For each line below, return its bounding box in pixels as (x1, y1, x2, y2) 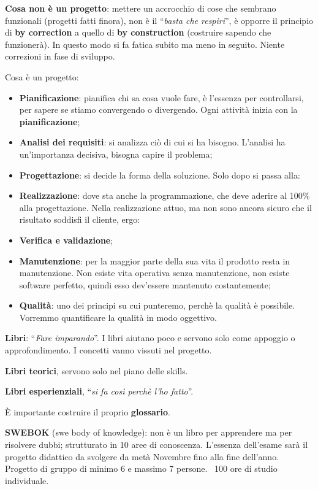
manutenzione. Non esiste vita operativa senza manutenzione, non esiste (19, 266, 290, 279)
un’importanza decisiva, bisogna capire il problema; (19, 147, 213, 160)
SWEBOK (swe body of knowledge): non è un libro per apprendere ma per (5, 426, 292, 439)
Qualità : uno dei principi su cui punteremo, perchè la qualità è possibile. (19, 299, 295, 312)
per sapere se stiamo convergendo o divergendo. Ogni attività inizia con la (19, 103, 298, 116)
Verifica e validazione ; (19, 233, 113, 246)
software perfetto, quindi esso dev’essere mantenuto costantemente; (19, 278, 271, 291)
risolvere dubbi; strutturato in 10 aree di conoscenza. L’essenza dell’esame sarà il (5, 438, 308, 451)
